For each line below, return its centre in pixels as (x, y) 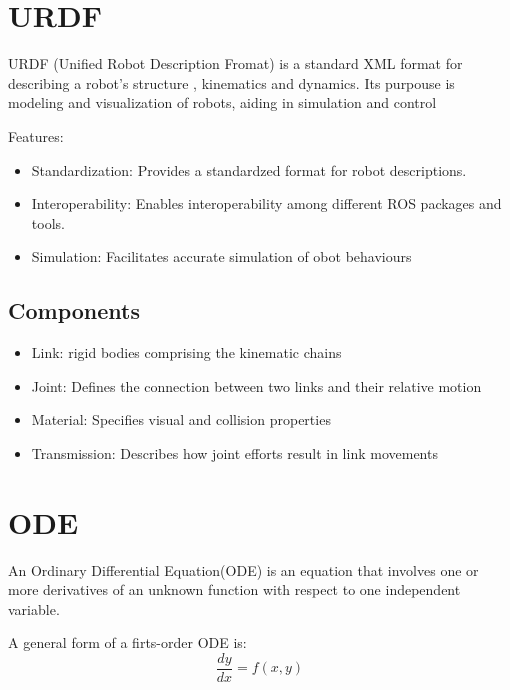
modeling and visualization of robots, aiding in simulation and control (222, 102)
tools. (48, 222)
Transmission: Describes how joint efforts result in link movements (234, 452)
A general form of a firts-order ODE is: (127, 642)
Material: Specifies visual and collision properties (181, 419)
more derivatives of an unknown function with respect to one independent (234, 589)
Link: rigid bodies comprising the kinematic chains (186, 352)
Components (74, 310)
